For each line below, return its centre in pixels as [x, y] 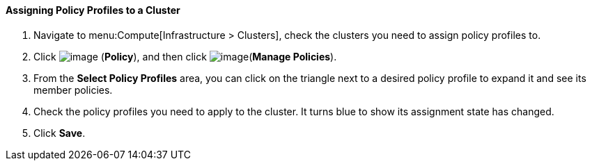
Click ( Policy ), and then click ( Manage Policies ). [185, 56]
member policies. [73, 90]
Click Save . [60, 133]
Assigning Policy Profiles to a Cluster [93, 10]
